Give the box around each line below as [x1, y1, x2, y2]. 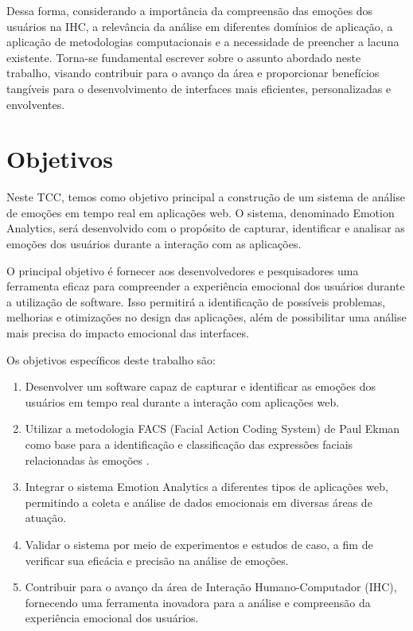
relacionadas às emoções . [25, 451, 150, 468]
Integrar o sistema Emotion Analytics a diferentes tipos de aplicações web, [25, 478, 388, 495]
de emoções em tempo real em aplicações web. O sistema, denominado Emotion [6, 204, 395, 220]
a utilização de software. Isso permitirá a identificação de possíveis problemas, [6, 293, 386, 310]
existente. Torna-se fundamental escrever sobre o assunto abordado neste [6, 49, 361, 65]
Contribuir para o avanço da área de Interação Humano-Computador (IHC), [25, 578, 397, 595]
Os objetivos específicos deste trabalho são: [6, 351, 216, 368]
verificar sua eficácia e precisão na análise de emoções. [25, 551, 289, 568]
